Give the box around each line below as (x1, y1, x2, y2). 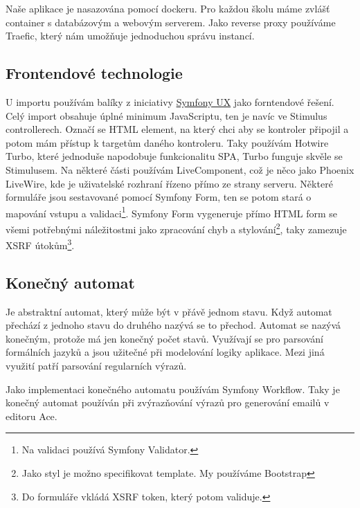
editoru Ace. (6, 408, 57, 423)
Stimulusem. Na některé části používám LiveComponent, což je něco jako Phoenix (6, 162, 354, 176)
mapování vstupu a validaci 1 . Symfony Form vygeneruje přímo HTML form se (6, 203, 338, 220)
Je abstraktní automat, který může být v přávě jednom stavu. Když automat (6, 304, 332, 318)
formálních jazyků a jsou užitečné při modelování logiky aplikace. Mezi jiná (6, 345, 325, 359)
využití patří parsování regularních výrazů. (6, 359, 187, 373)
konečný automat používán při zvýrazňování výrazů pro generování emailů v (6, 395, 330, 410)
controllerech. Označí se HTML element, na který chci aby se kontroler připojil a (6, 122, 349, 136)
